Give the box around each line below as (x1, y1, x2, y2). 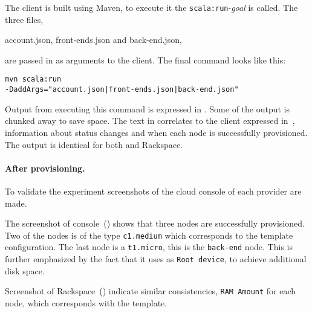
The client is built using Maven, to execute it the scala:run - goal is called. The (5, 1, 298, 13)
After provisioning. (5, 161, 85, 174)
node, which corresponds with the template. (5, 296, 167, 309)
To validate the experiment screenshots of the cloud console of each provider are (5, 184, 302, 197)
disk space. (5, 264, 45, 277)
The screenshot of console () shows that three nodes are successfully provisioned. (5, 217, 305, 230)
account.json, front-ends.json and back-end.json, (5, 33, 182, 46)
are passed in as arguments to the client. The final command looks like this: (5, 53, 286, 66)
